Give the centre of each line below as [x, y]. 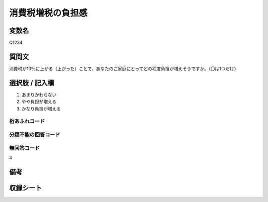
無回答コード [25, 148]
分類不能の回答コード [35, 134]
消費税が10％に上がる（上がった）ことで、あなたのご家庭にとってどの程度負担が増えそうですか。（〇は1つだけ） [124, 68]
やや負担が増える [39, 101]
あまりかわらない [39, 95]
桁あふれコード [27, 121]
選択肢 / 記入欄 [32, 83]
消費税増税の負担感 [48, 13]
